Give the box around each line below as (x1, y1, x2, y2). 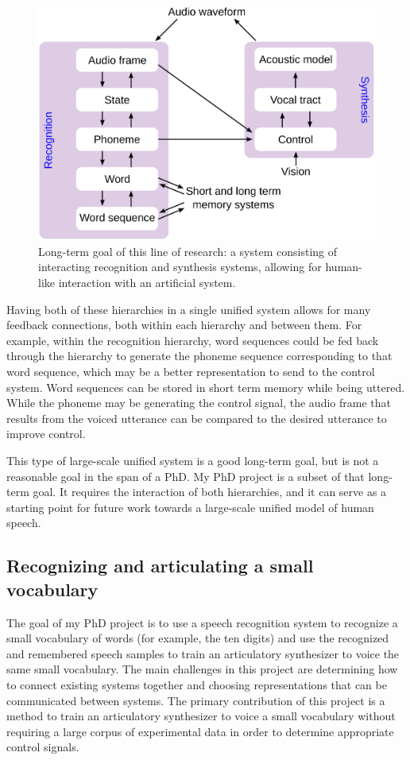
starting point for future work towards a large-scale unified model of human (6, 498, 374, 515)
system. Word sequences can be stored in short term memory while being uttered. (6, 378, 405, 395)
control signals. (6, 739, 79, 755)
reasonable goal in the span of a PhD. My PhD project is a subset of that (6, 467, 365, 484)
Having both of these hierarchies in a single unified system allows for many (6, 301, 371, 317)
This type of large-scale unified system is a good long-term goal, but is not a (6, 452, 379, 468)
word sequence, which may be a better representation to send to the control (6, 363, 375, 380)
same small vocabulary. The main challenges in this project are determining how (6, 661, 398, 677)
